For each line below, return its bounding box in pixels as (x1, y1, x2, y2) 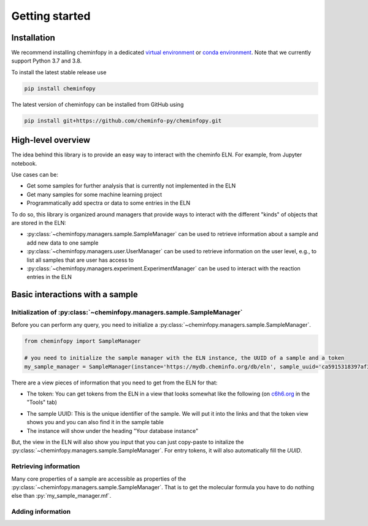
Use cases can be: (11, 171, 58, 178)
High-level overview (11, 135, 91, 145)
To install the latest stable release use (11, 68, 107, 76)
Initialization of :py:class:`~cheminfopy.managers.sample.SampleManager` (11, 308, 243, 317)
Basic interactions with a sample (11, 289, 138, 300)
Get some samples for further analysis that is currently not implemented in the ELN (26, 182, 236, 189)
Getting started (11, 9, 91, 23)
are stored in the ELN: (11, 219, 67, 227)
